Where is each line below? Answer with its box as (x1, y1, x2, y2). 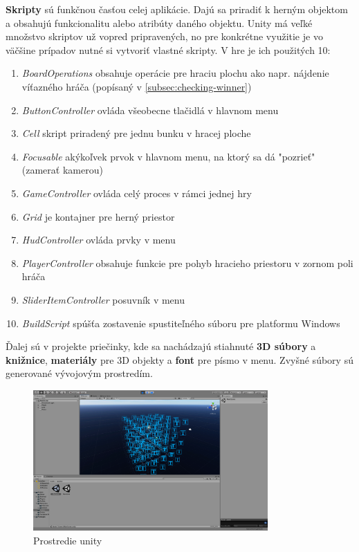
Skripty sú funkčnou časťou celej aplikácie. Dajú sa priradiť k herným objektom (6, 2, 348, 16)
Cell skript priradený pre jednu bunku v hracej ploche (21, 126, 251, 140)
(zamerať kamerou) (21, 163, 103, 177)
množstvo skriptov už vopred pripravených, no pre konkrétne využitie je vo (6, 29, 323, 44)
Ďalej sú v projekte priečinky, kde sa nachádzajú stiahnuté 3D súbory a (6, 339, 316, 353)
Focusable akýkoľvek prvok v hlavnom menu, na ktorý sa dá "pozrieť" (21, 149, 315, 163)
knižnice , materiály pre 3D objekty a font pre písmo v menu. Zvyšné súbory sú (6, 352, 353, 367)
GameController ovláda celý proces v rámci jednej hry (21, 185, 252, 200)
